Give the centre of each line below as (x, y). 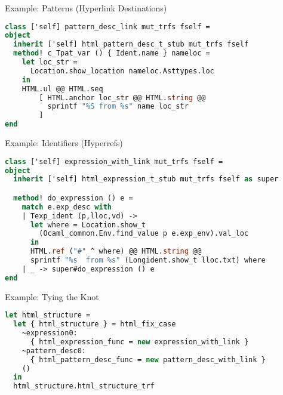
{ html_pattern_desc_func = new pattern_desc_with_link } (148, 359)
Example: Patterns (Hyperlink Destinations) (86, 8)
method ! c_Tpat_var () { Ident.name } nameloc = (112, 53)
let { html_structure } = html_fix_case (95, 324)
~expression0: (50, 333)
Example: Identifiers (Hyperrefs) (64, 143)
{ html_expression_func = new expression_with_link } (139, 342)
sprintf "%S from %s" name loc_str (118, 107)
